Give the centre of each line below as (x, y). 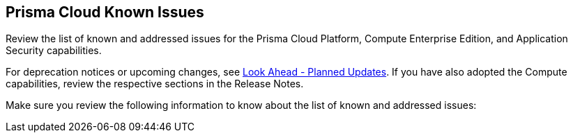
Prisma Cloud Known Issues (105, 12)
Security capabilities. (54, 51)
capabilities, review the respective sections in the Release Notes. (155, 84)
